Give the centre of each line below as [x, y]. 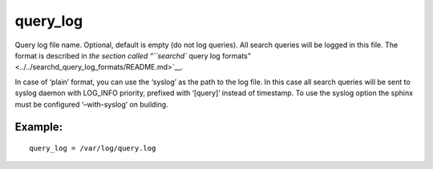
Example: [39, 127]
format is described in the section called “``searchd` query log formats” [133, 55]
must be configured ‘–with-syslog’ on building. [91, 104]
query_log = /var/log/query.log [93, 148]
